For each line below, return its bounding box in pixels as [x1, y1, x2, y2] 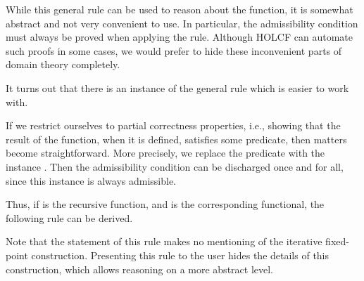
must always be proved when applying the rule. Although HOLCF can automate [6, 30, 353, 44]
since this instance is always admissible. [6, 173, 177, 188]
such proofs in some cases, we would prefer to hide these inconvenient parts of [6, 43, 342, 58]
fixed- [325, 234, 349, 249]
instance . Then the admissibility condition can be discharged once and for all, [6, 159, 344, 174]
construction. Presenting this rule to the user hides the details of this [31, 247, 330, 262]
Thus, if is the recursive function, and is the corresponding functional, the [6, 197, 325, 211]
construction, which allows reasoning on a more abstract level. [6, 261, 274, 276]
